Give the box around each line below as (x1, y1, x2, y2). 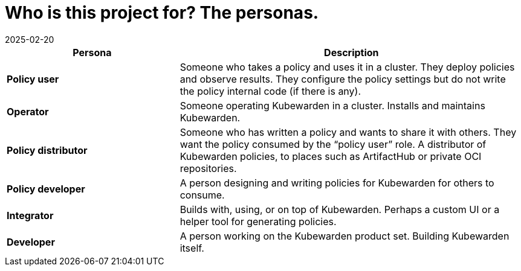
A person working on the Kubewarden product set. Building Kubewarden (180, 229, 510, 242)
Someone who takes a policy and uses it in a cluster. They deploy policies (180, 60, 515, 73)
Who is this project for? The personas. (5, 2, 319, 23)
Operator (7, 105, 49, 118)
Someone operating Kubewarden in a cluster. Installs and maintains (180, 99, 485, 112)
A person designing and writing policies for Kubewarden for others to (180, 176, 494, 189)
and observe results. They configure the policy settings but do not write (180, 72, 506, 85)
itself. (180, 241, 204, 254)
